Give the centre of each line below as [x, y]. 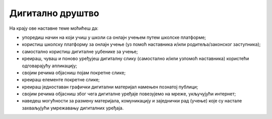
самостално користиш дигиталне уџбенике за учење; [80, 51]
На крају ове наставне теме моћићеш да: [54, 28]
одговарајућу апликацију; [50, 66]
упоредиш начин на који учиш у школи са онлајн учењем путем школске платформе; [114, 37]
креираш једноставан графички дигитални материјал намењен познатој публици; [110, 87]
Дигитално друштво [54, 13]
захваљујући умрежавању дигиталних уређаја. [73, 108]
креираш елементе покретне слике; [61, 80]
